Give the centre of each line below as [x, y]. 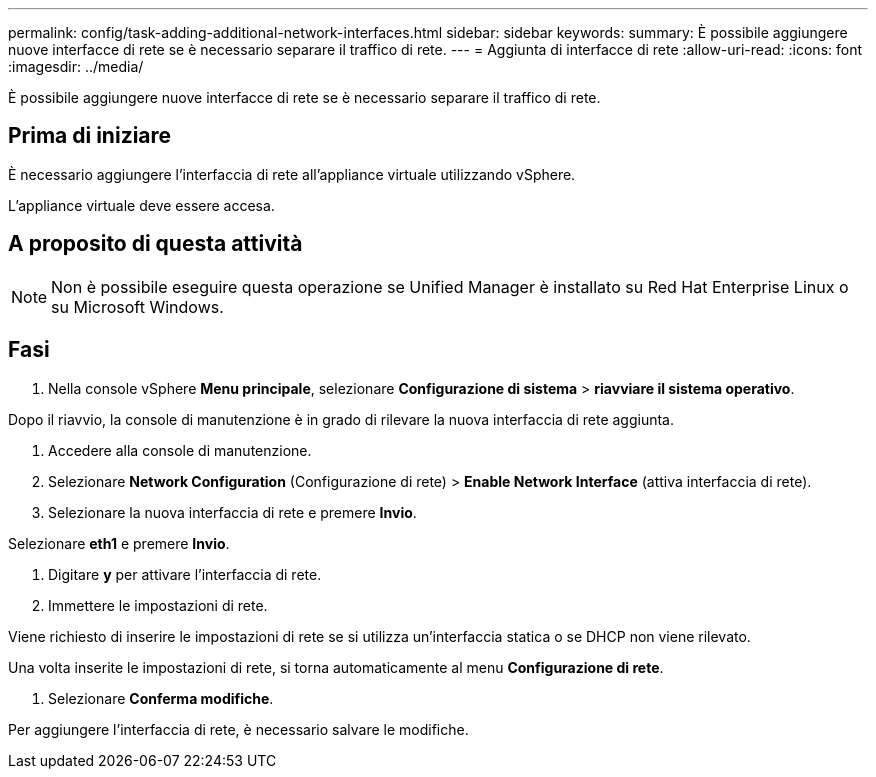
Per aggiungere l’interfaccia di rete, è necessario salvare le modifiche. [238, 729]
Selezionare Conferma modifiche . [161, 698]
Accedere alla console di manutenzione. [180, 450]
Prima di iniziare [90, 136]
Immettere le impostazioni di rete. [158, 605]
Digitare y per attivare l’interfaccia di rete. [185, 574]
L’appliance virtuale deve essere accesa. [141, 205]
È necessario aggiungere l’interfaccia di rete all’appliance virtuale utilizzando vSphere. [292, 174]
